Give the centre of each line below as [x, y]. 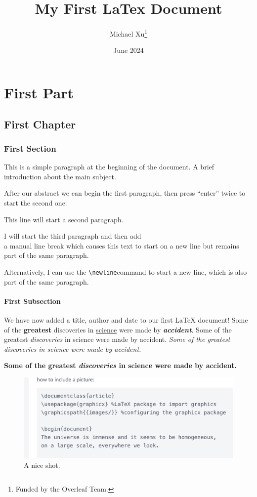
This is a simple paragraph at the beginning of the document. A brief [109, 167]
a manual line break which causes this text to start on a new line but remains [122, 245]
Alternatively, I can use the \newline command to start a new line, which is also [126, 271]
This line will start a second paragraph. [64, 219]
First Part [39, 92]
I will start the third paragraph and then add [73, 236]
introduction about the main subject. [60, 176]
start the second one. [36, 202]
